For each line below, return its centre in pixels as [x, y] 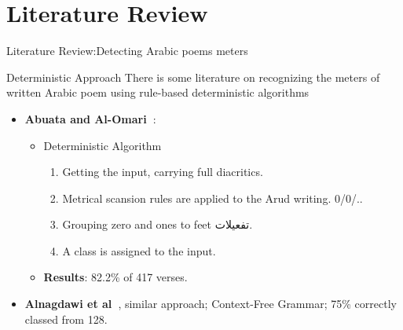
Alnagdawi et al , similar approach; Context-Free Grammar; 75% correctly [211, 304]
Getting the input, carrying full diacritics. [163, 172]
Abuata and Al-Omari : [90, 118]
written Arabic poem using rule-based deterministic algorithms [158, 92]
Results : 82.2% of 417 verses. [115, 277]
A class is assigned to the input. [139, 250]
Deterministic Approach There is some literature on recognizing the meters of [193, 77]
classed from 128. [66, 319]
